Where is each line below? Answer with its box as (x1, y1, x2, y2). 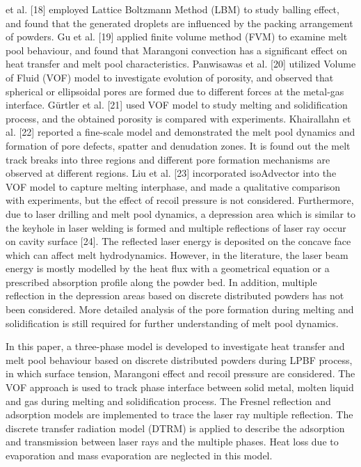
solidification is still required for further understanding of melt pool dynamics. (6, 315, 339, 330)
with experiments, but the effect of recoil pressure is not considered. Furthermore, (6, 193, 354, 207)
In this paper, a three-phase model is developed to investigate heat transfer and (6, 339, 345, 354)
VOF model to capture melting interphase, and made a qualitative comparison (6, 179, 341, 193)
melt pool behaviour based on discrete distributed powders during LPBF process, (6, 352, 353, 367)
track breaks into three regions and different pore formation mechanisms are (6, 152, 330, 166)
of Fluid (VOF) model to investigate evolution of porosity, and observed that (6, 70, 334, 84)
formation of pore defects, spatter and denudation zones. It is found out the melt (6, 138, 351, 152)
